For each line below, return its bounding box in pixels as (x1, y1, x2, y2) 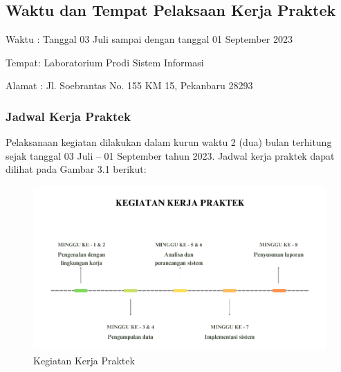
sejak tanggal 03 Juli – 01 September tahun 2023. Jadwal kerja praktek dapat (6, 148, 335, 162)
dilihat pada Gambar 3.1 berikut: (6, 162, 147, 176)
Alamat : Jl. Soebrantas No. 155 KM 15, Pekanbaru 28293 (6, 78, 253, 93)
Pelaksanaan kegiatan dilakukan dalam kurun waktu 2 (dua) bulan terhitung (6, 135, 332, 149)
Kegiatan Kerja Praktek (33, 353, 135, 367)
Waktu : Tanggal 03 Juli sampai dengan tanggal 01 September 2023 (6, 32, 293, 46)
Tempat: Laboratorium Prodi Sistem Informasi (6, 55, 204, 69)
